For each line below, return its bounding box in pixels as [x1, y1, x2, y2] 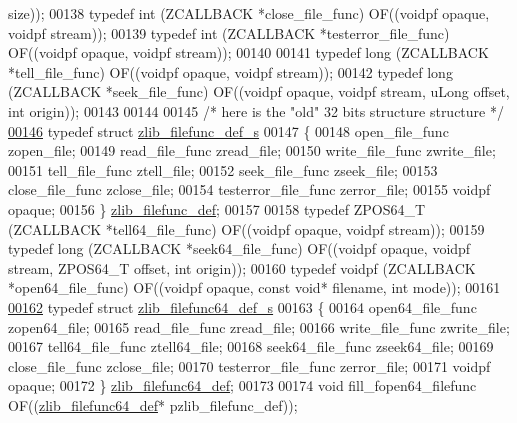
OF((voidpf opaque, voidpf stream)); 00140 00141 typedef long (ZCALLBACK [8, 42, 489, 63]
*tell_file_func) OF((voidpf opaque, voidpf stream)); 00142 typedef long [8, 61, 453, 82]
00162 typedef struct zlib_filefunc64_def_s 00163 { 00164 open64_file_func [8, 296, 477, 317]
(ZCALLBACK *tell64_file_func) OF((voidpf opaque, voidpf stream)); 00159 [8, 218, 485, 239]
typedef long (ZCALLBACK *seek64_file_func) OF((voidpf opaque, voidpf [8, 238, 471, 259]
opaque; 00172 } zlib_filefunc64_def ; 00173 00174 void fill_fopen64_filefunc [8, 375, 477, 396]
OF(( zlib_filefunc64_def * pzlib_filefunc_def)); [8, 394, 298, 415]
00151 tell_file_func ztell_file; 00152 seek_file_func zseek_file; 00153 [8, 159, 438, 180]
